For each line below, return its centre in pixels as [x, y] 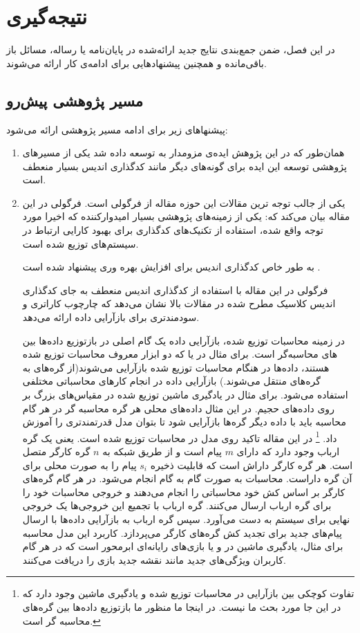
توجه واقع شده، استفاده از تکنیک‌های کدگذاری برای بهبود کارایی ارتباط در [173, 230]
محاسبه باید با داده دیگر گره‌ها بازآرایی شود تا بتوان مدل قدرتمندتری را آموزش [184, 422]
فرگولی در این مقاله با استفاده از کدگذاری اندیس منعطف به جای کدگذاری [175, 290]
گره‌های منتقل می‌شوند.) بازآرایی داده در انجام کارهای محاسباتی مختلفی [171, 381]
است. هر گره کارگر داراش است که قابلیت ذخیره [252, 465]
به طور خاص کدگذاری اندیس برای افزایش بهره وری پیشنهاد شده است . [171, 267]
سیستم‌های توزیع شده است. [80, 243]
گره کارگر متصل [56, 451]
